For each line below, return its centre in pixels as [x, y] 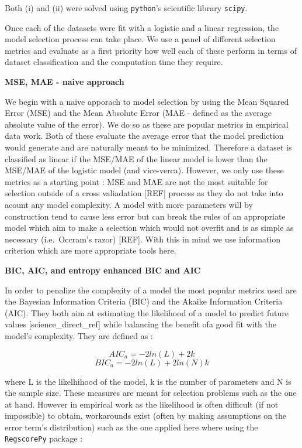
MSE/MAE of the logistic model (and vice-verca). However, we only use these [144, 170]
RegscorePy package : [44, 438]
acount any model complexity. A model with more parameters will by [129, 204]
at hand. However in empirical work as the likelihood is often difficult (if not [142, 404]
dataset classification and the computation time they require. [114, 62]
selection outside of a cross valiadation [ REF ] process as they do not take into [144, 193]
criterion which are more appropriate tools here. [91, 250]
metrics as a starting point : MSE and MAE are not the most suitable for [136, 181]
